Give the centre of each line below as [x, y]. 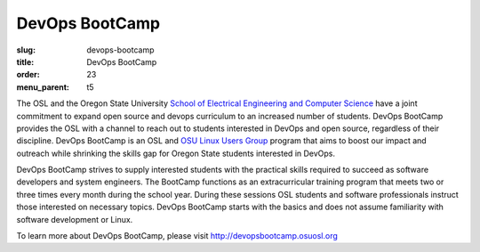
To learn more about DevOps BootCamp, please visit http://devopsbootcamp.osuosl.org [177, 236]
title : [25, 61]
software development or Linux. [75, 219]
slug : [26, 50]
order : [28, 75]
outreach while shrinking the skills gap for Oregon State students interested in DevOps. [176, 153]
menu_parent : [43, 87]
